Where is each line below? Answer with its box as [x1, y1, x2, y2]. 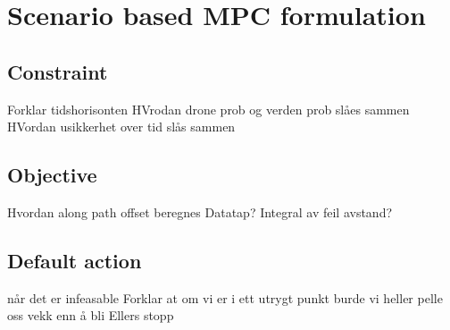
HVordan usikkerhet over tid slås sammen [7, 117, 236, 136]
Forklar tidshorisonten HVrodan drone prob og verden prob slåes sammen [7, 99, 410, 118]
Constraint [7, 57, 108, 85]
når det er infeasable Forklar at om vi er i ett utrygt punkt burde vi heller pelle [7, 288, 443, 307]
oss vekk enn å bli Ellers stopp [7, 306, 174, 325]
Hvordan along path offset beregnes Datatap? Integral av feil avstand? [7, 202, 393, 221]
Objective [7, 161, 97, 189]
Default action [7, 246, 142, 274]
